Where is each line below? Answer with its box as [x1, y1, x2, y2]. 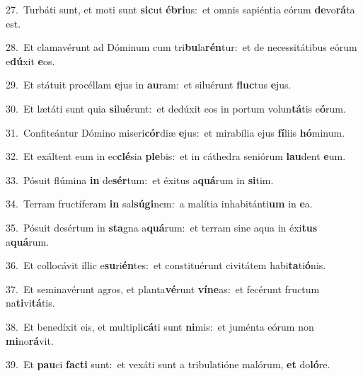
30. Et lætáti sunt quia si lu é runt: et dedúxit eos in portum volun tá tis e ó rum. [6, 101, 346, 115]
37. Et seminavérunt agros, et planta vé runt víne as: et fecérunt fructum [6, 281, 320, 296]
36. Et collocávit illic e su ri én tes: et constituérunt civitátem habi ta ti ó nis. [6, 258, 326, 273]
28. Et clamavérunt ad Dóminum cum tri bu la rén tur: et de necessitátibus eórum [6, 40, 357, 55]
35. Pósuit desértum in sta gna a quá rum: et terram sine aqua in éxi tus [6, 220, 318, 234]
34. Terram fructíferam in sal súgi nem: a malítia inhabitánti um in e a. [6, 196, 313, 211]
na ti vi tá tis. [6, 295, 55, 310]
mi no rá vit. [6, 333, 54, 348]
